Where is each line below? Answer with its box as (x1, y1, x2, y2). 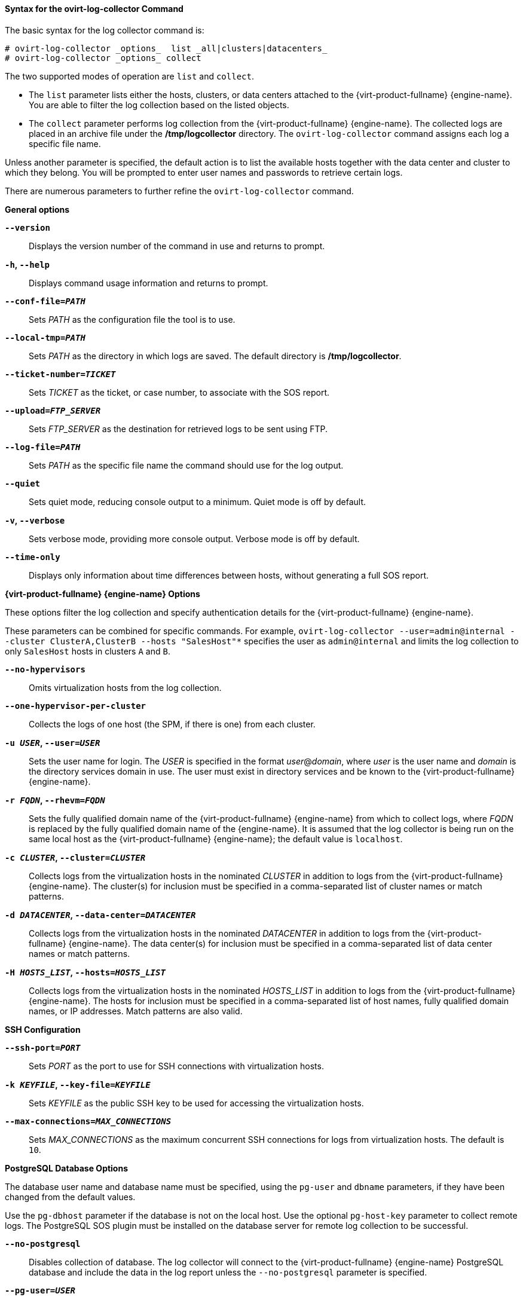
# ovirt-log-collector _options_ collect (5, 53, 201, 63)
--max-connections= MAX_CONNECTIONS (5, 1116, 172, 1126)
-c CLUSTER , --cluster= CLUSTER (5, 852, 146, 862)
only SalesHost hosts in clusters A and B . (5, 646, 170, 656)
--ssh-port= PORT (5, 1042, 81, 1053)
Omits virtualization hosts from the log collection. (29, 682, 222, 693)
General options (5, 204, 70, 215)
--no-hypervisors (5, 664, 85, 674)
